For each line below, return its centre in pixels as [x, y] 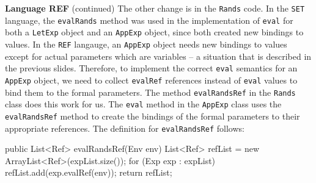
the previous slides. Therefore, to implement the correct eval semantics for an [151, 68]
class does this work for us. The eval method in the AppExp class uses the [143, 104]
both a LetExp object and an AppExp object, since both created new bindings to [154, 32]
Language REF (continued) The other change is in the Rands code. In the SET [155, 8]
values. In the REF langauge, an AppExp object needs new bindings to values [146, 44]
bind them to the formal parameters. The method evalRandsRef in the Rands [150, 92]
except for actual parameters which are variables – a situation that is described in [158, 56]
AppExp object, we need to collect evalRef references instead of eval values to [151, 80]
